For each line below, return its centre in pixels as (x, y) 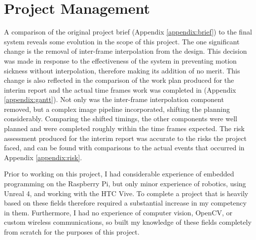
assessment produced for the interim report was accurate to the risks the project (125, 138)
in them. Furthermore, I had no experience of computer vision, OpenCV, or (118, 212)
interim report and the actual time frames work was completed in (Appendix (120, 89)
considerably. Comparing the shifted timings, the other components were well (121, 119)
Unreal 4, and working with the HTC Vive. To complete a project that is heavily (126, 193)
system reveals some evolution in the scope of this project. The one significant (122, 41)
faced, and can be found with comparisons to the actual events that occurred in (124, 148)
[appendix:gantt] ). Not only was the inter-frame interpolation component (114, 99)
